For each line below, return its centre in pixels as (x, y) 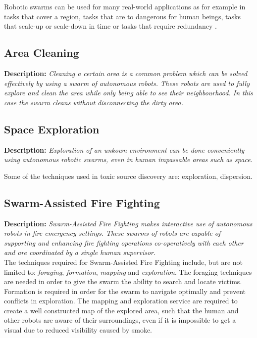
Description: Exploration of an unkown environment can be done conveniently (124, 149)
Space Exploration (52, 129)
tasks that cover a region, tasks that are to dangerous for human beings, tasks (122, 16)
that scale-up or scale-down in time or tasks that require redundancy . (110, 26)
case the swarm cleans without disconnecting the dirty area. (94, 102)
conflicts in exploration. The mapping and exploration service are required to (121, 301)
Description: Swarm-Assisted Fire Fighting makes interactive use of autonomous (128, 223)
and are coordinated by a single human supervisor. (80, 252)
